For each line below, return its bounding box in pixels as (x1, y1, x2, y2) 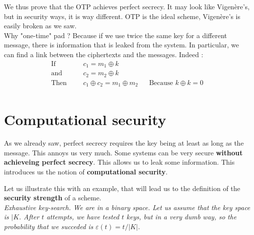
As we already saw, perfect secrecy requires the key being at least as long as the (4, 138, 244, 148)
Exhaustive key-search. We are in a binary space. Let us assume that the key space (4, 202, 251, 212)
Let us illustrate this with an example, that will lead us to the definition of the (4, 183, 240, 193)
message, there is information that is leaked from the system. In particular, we (4, 40, 239, 50)
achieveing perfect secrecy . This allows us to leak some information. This (4, 157, 235, 167)
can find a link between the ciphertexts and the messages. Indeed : (4, 49, 204, 59)
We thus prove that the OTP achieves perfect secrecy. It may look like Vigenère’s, (4, 1, 250, 11)
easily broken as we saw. (4, 21, 77, 31)
